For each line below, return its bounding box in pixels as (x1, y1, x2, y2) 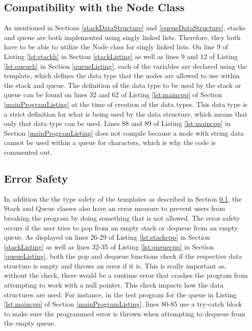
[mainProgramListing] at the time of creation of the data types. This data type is (4, 99, 248, 109)
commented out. (4, 146, 52, 157)
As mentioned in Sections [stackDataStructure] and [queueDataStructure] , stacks (4, 22, 246, 33)
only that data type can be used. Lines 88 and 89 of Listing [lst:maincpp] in (4, 118, 231, 128)
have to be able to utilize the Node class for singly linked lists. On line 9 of (4, 41, 228, 52)
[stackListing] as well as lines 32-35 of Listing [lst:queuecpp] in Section (4, 241, 214, 251)
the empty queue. (4, 318, 56, 328)
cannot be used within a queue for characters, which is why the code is (4, 137, 216, 147)
